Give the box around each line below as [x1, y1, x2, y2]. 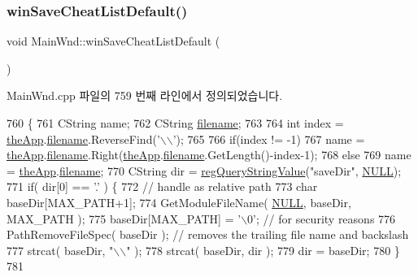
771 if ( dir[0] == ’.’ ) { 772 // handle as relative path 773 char [7, 178, 318, 195]
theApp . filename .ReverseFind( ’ [7, 130, 160, 147]
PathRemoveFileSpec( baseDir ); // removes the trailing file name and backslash [7, 226, 409, 243]
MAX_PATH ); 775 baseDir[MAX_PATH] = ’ [7, 210, 242, 227]
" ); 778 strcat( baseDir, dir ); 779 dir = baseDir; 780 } [126, 241, 400, 258]
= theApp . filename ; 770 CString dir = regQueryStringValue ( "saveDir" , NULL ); [7, 162, 402, 179]
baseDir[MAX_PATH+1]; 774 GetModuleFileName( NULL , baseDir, [7, 193, 351, 210]
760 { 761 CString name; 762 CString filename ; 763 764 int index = [7, 115, 344, 131]
